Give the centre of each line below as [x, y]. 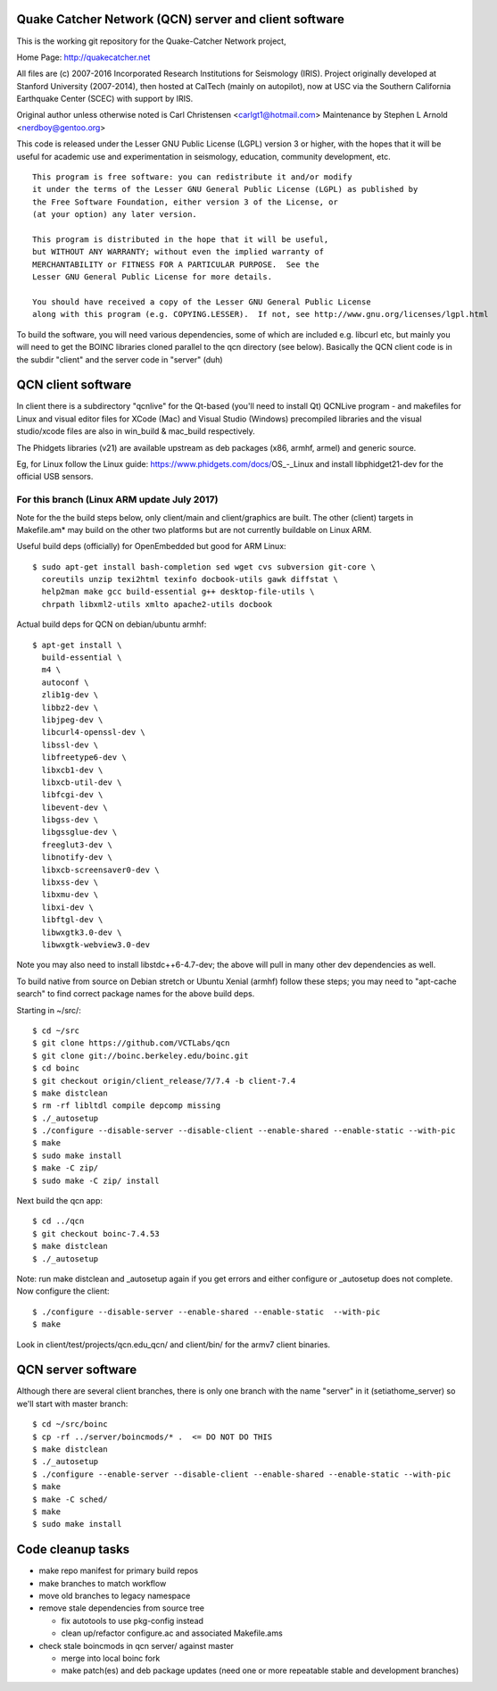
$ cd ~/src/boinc [70, 1424]
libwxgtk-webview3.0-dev [96, 945]
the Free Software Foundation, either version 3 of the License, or [185, 202]
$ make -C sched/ [70, 1499]
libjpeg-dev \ [72, 720]
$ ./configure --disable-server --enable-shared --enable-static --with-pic [207, 1312]
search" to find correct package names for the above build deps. [136, 994]
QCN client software [74, 385]
